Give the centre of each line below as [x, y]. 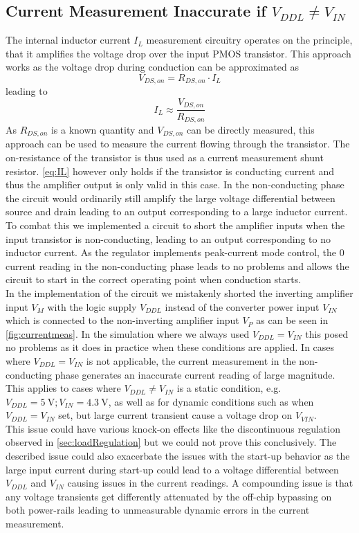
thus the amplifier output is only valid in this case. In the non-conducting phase [175, 184]
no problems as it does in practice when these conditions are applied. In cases [170, 347]
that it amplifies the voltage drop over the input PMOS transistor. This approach [178, 53]
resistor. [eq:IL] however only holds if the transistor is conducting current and [170, 171]
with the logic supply [92, 306]
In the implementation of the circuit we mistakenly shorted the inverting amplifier [179, 292]
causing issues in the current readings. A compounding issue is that [210, 483]
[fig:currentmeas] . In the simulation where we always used [128, 333]
